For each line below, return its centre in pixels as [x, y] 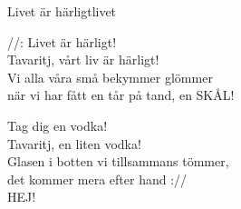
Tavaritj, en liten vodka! [74, 143]
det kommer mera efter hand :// [97, 179]
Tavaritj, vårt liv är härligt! [83, 60]
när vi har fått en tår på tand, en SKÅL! [121, 95]
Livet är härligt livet [62, 11]
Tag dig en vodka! [58, 125]
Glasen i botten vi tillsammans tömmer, [118, 161]
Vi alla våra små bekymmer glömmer [110, 77]
